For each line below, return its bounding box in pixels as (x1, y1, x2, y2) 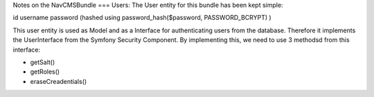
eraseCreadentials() (30, 77, 87, 85)
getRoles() (30, 67, 60, 76)
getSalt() (30, 58, 55, 66)
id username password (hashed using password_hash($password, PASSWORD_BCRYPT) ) (12, 14, 271, 22)
